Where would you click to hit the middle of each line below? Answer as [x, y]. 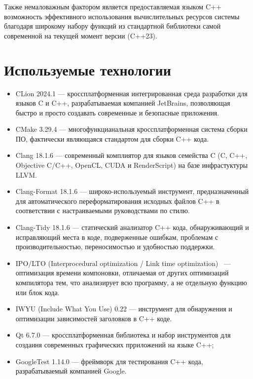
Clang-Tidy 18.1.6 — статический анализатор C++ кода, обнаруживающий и [132, 227]
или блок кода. [37, 292]
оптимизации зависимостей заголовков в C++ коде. [94, 318]
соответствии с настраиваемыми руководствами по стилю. [103, 210]
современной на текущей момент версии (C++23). [81, 35]
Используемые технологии [88, 69]
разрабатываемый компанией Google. [71, 371]
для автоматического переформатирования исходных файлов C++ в [117, 201]
